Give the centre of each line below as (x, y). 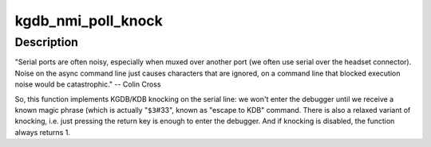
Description (47, 42)
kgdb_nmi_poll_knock (89, 21)
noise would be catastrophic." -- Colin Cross (88, 84)
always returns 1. (43, 132)
